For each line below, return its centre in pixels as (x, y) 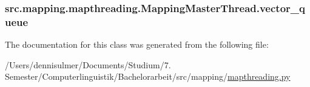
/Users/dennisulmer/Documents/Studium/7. (88, 64)
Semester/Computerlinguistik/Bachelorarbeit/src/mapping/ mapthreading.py (148, 76)
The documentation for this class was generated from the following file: (137, 44)
